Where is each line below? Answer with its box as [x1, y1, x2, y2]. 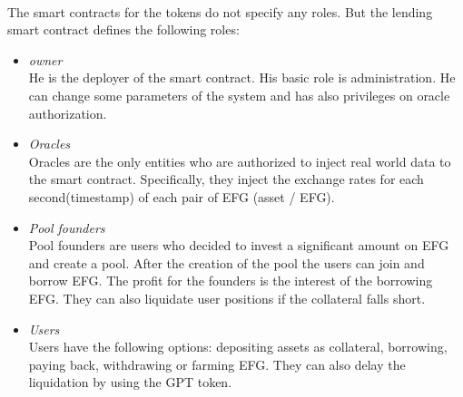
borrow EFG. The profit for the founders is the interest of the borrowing [28, 271, 433, 290]
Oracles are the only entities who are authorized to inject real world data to [28, 151, 451, 170]
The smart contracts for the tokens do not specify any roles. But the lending [7, 2, 433, 21]
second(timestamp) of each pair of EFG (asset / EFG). [28, 187, 335, 206]
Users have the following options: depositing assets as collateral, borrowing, [28, 337, 448, 356]
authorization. [28, 103, 107, 122]
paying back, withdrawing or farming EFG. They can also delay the [28, 354, 406, 373]
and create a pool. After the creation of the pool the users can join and [28, 253, 425, 272]
